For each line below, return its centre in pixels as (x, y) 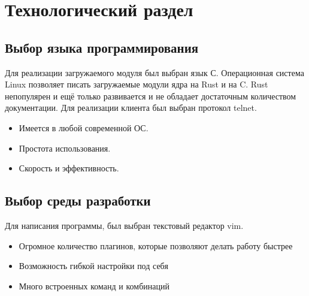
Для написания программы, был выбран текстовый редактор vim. (124, 225)
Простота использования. (65, 148)
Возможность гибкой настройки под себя (93, 266)
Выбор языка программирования (102, 47)
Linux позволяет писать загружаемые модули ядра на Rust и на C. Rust (137, 84)
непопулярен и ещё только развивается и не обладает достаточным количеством (151, 96)
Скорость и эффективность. (69, 168)
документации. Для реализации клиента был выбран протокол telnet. (131, 108)
